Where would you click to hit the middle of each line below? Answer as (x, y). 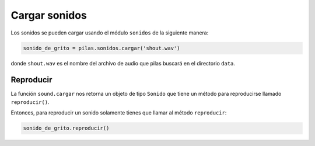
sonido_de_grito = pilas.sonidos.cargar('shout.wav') (101, 48)
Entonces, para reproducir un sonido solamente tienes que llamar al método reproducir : (119, 113)
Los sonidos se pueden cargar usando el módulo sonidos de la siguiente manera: (110, 33)
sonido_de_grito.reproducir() (66, 128)
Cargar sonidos (49, 15)
